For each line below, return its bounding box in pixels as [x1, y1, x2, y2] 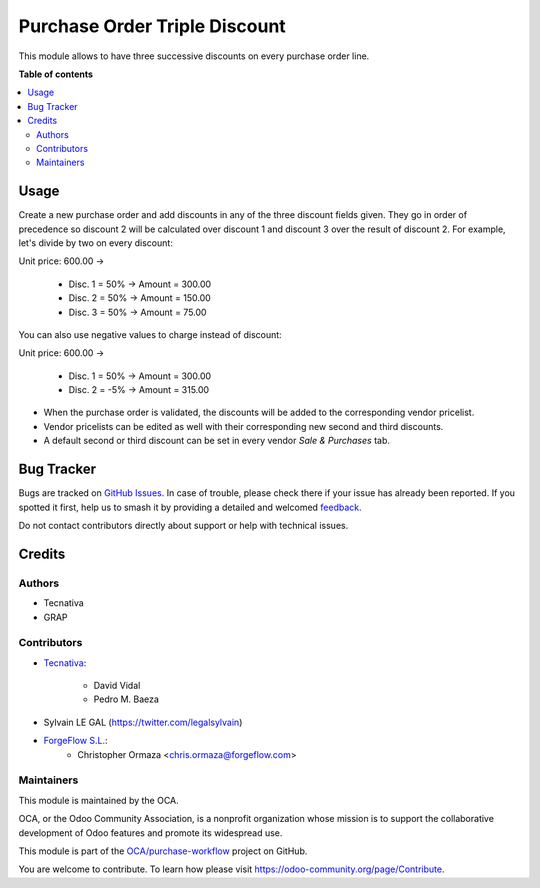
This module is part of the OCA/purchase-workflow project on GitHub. [18, 845, 308, 857]
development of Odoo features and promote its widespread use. [18, 826, 283, 839]
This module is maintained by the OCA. [18, 794, 179, 806]
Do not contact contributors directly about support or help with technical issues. [18, 519, 349, 531]
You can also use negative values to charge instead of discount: [18, 328, 282, 340]
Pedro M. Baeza [93, 693, 160, 705]
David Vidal [93, 680, 141, 692]
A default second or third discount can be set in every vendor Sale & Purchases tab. [43, 435, 390, 447]
